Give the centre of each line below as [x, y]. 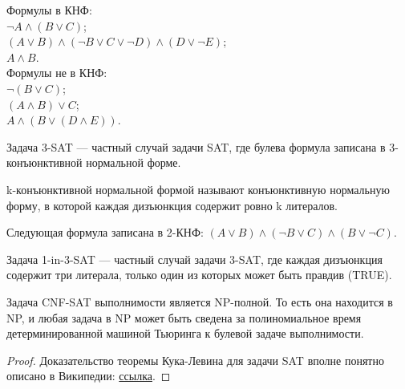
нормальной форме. [134, 162]
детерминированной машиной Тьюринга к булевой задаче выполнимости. [185, 333]
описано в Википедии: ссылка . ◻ [89, 376]
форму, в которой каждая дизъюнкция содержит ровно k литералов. [172, 205]
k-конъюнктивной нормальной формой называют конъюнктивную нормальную [198, 189]
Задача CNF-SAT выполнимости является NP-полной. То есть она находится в [200, 301]
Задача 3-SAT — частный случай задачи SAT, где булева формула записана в [196, 146]
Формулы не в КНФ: [57, 73]
